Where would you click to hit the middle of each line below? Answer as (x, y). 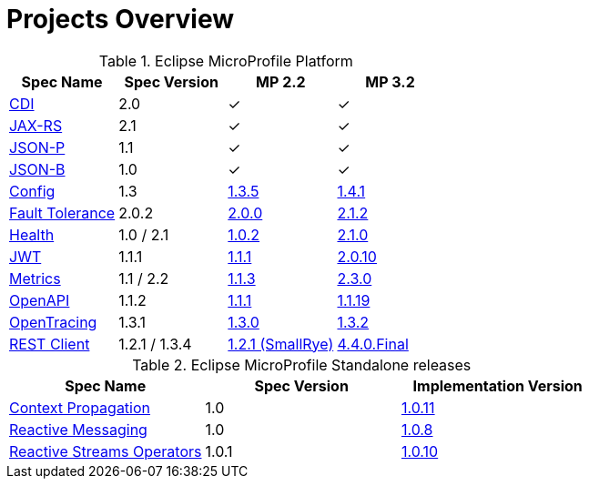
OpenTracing (53, 322)
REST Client (50, 344)
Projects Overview (120, 19)
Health (32, 234)
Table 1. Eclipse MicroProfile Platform (226, 61)
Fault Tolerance (62, 213)
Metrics (35, 278)
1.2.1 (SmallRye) (281, 344)
